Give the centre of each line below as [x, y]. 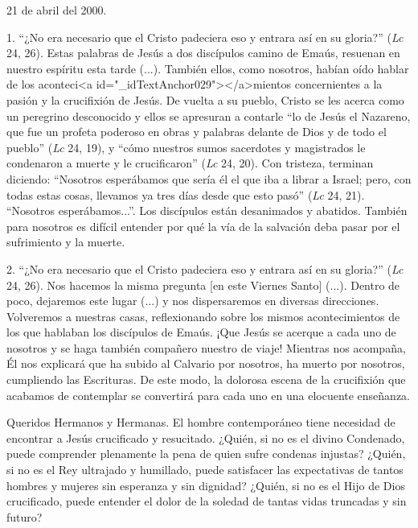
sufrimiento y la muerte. [66, 242]
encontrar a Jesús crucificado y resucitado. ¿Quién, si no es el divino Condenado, [206, 437]
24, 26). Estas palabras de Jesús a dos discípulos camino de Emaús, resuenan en [203, 53]
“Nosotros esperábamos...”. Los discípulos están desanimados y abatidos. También [207, 210]
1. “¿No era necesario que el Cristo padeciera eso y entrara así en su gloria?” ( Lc [205, 37]
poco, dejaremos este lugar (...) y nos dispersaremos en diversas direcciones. [193, 301]
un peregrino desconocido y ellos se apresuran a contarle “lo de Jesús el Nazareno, [209, 115]
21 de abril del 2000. [57, 10]
